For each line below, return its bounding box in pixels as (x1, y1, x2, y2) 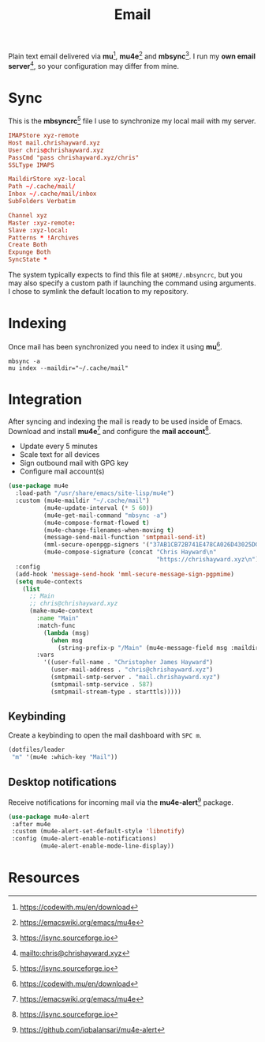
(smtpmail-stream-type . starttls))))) (50, 688, 181, 696)
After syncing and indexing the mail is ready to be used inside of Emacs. (8, 417, 243, 426)
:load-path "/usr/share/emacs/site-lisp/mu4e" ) (15, 489, 175, 497)
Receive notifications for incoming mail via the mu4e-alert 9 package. (8, 796, 234, 807)
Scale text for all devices (19, 450, 100, 459)
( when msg (50, 636, 83, 644)
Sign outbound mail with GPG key (19, 459, 129, 468)
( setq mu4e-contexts (15, 577, 83, 586)
